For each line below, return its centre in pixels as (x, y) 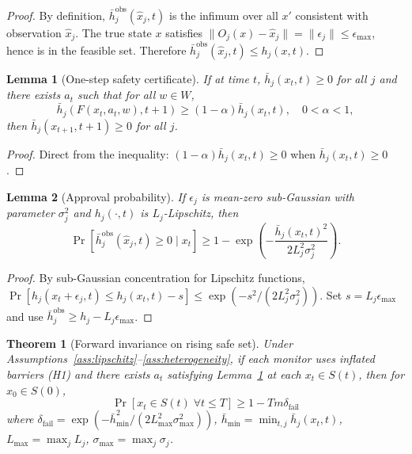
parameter (30, 213)
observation (34, 32)
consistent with (332, 15)
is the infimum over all (224, 15)
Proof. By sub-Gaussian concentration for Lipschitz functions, (156, 278)
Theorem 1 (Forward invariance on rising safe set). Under (150, 343)
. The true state (113, 32)
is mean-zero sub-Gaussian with (278, 196)
